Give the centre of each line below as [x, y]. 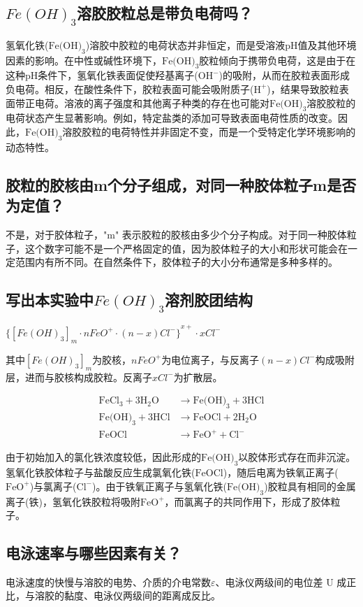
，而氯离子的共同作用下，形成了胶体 [247, 501]
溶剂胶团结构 [209, 300]
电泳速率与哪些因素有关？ [94, 553]
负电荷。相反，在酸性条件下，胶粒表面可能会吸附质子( [130, 88]
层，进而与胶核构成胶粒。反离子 [79, 377]
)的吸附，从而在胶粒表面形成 [284, 75]
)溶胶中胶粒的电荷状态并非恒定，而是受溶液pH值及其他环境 [221, 44]
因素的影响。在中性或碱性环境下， [84, 60]
